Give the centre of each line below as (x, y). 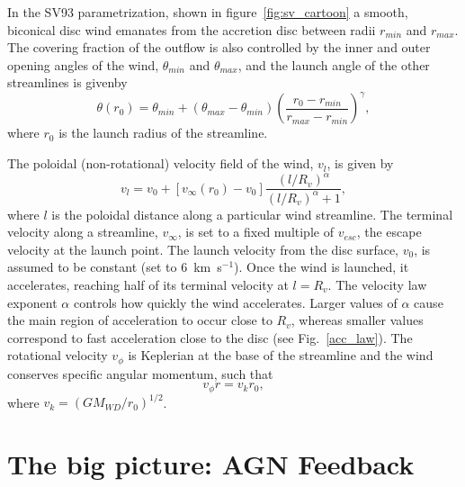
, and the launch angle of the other (334, 64)
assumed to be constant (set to (92, 267)
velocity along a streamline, (83, 232)
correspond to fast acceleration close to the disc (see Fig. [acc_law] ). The (210, 337)
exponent (32, 302)
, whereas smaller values (357, 320)
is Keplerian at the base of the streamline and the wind (281, 355)
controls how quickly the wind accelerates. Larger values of (235, 302)
